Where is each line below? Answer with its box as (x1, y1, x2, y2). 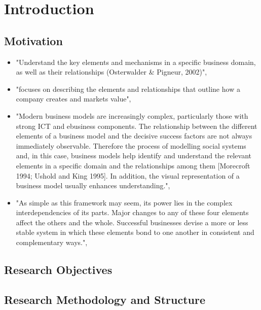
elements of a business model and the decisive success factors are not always (16, 130, 252, 141)
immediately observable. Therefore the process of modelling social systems (16, 140, 246, 151)
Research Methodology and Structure (4, 291, 206, 307)
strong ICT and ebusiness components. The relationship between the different (16, 120, 257, 131)
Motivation (4, 32, 63, 48)
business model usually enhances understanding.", (16, 180, 170, 191)
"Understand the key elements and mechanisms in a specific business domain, (16, 56, 256, 67)
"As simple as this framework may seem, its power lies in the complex (16, 197, 233, 208)
